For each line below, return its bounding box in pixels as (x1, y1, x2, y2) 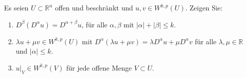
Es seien (4, 2, 29, 12)
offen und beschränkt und (55, 2, 133, 12)
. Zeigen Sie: (185, 2, 223, 12)
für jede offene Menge (66, 62, 132, 73)
